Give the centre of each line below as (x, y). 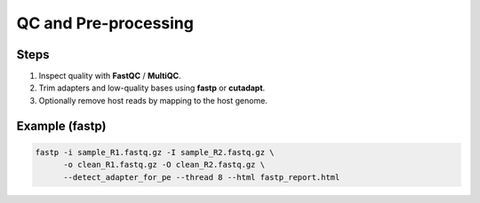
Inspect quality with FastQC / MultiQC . (110, 76)
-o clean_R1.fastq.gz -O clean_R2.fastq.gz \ (164, 165)
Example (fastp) (61, 125)
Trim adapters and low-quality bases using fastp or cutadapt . (152, 88)
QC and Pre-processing (105, 23)
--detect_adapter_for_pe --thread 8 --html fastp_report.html (202, 177)
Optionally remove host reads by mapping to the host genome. (153, 100)
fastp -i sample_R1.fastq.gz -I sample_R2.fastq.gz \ (155, 152)
